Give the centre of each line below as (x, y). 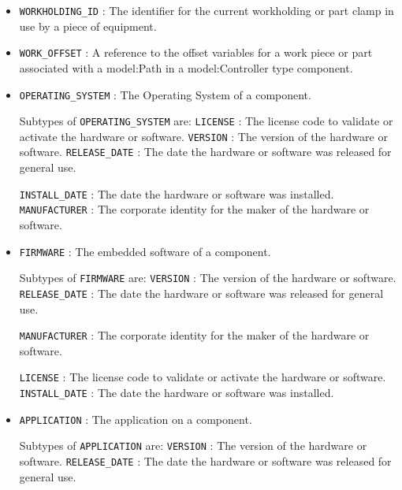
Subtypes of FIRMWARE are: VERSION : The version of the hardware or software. (208, 278)
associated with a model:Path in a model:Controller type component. (186, 67)
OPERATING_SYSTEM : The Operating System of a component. (165, 94)
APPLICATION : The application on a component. (136, 419)
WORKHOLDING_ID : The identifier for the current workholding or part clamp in (207, 10)
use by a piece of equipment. (88, 26)
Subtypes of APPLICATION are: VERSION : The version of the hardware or (193, 445)
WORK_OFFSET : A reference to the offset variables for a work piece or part (196, 52)
